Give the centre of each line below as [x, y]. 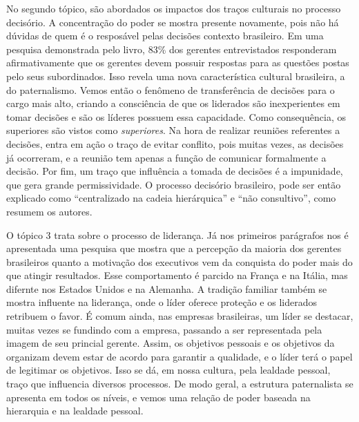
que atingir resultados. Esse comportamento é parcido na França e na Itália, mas [177, 275]
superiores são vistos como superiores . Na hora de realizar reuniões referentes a [173, 130]
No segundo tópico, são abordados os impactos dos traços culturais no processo [174, 8]
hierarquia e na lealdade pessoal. [75, 411]
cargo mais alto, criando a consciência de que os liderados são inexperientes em [173, 103]
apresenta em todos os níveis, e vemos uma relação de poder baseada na [158, 397]
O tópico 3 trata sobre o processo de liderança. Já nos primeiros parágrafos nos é [177, 234]
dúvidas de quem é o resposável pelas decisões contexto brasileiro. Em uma [165, 36]
